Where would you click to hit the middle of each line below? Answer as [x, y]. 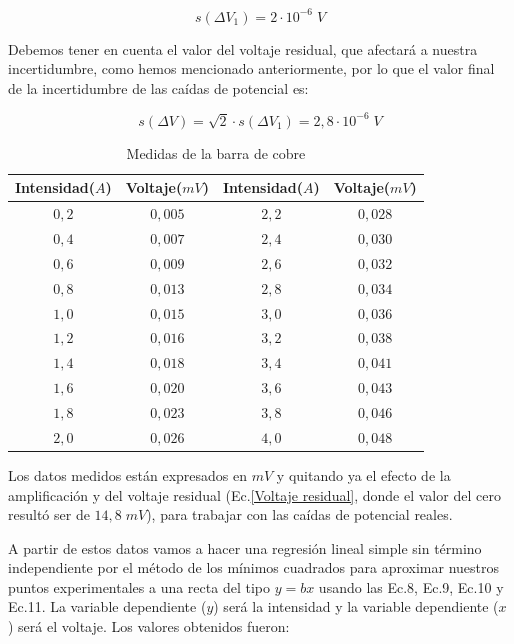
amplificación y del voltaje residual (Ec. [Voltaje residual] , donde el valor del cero [254, 494]
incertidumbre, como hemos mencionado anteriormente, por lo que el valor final [251, 68]
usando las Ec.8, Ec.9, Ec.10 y [411, 586]
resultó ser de [49, 514]
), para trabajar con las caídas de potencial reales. [299, 514]
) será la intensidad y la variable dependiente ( [356, 606]
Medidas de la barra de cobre [216, 152]
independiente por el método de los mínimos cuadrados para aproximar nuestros [254, 567]
